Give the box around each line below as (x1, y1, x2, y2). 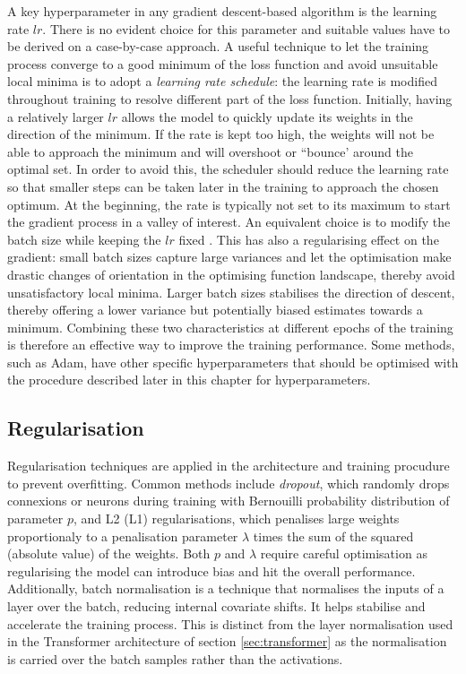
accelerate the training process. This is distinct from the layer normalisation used (7, 614, 453, 633)
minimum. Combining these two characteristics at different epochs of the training (7, 317, 453, 336)
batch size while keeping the (7, 229, 161, 248)
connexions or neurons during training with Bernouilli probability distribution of (7, 491, 450, 510)
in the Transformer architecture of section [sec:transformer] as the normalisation (7, 632, 447, 651)
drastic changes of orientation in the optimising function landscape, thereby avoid (7, 264, 455, 283)
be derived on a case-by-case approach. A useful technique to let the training (7, 37, 429, 56)
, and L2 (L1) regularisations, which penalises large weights (73, 509, 400, 528)
